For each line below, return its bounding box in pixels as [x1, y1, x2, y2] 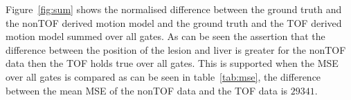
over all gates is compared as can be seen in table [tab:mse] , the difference [6, 69, 321, 83]
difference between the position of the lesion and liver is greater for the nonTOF [6, 42, 346, 57]
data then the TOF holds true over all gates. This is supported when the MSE [6, 56, 339, 70]
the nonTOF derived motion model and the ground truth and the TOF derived [6, 15, 342, 30]
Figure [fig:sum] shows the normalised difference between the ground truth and [6, 2, 342, 16]
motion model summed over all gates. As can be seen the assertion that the [6, 29, 325, 43]
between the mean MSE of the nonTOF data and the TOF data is [6, 83, 288, 97]
